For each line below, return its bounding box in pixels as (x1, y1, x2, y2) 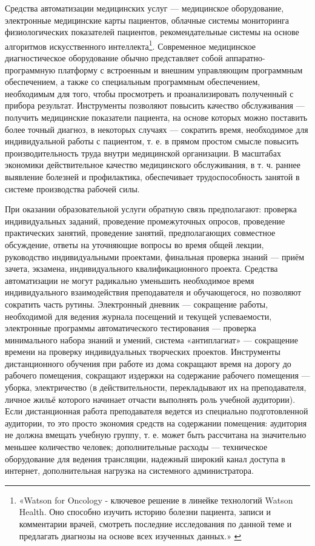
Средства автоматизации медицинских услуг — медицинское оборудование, (5, 2, 284, 14)
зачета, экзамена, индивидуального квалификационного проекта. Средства (5, 262, 278, 275)
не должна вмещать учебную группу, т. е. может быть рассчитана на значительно (5, 428, 307, 441)
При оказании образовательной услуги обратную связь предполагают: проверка (5, 203, 297, 215)
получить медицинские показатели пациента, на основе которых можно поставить (5, 111, 308, 123)
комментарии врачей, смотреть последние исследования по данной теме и (19, 517, 292, 530)
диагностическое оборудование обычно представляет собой (5, 52, 223, 64)
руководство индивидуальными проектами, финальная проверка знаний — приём (5, 250, 305, 263)
